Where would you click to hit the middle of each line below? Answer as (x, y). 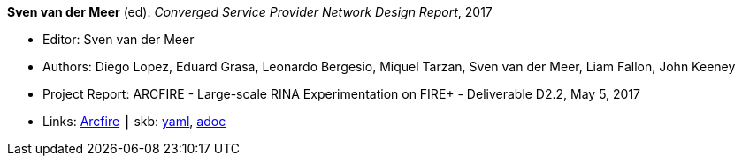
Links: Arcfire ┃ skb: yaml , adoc (134, 121)
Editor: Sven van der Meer (119, 39)
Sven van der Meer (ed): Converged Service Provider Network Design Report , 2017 (250, 12)
